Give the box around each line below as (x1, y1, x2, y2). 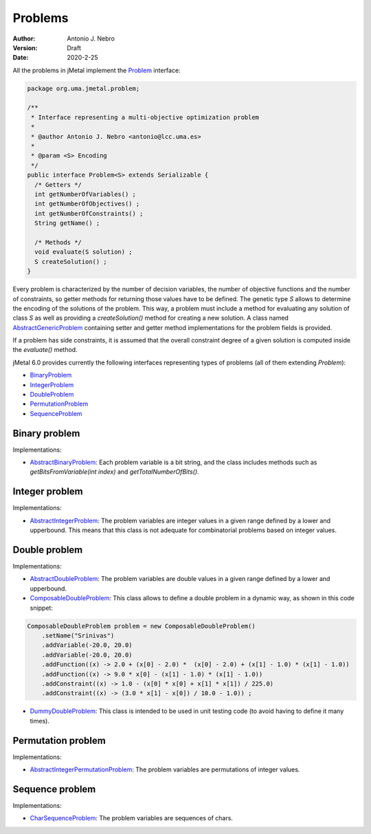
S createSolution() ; (34, 258, 108, 265)
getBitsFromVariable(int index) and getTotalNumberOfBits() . (30, 468, 199, 476)
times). (30, 716, 49, 725)
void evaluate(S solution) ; (34, 248, 133, 256)
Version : (12, 43, 38, 52)
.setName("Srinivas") (41, 632, 115, 639)
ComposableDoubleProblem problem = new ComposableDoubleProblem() (27, 622, 256, 630)
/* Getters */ (34, 181, 82, 188)
